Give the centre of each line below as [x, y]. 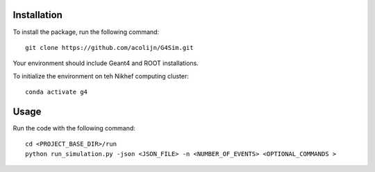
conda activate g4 [57, 92]
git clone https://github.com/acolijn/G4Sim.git [109, 48]
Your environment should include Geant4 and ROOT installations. [106, 63]
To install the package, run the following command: [86, 32]
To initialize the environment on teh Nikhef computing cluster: [101, 76]
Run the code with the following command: [74, 128]
